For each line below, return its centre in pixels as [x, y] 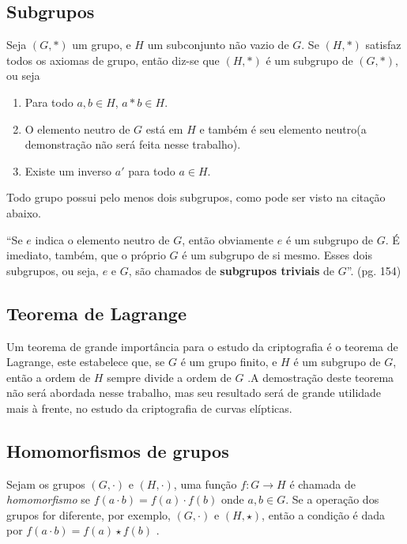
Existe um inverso [68, 170]
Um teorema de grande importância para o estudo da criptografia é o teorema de [202, 346]
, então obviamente [228, 239]
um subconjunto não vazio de [218, 45]
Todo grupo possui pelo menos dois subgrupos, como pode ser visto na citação [196, 197]
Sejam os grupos [46, 484]
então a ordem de [49, 377]
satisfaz [383, 45]
